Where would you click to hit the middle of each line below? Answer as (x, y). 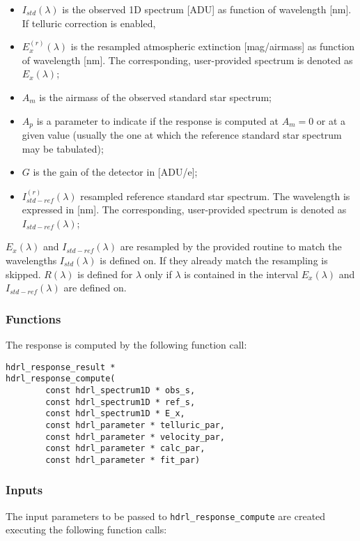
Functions (33, 318)
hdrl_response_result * (61, 367)
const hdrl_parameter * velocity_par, (135, 437)
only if (158, 274)
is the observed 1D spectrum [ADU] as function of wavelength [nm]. (207, 9)
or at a (331, 120)
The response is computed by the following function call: (126, 344)
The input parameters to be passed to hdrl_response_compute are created (166, 516)
